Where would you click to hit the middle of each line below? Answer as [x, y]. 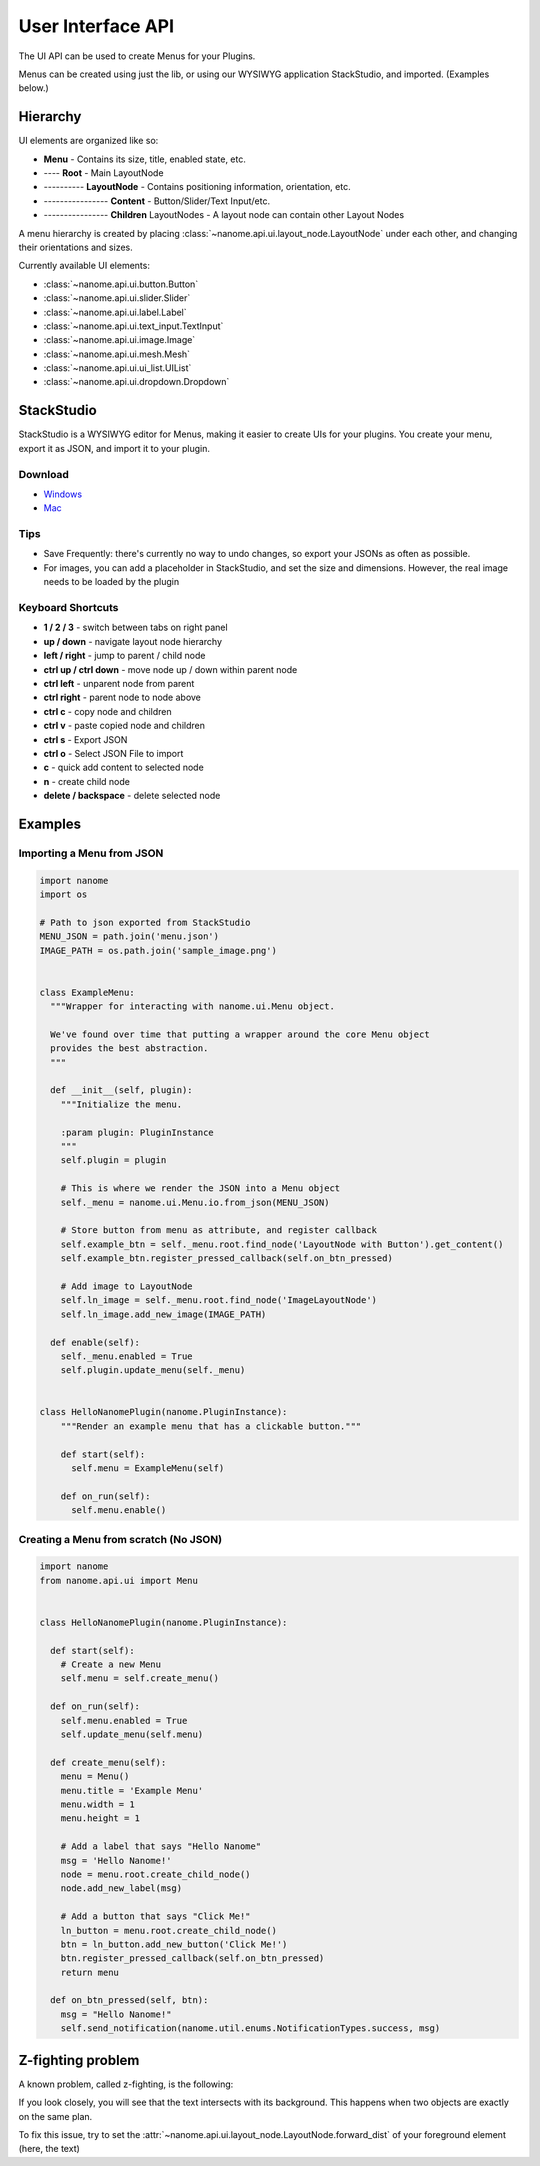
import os [63, 894]
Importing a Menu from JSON [91, 853]
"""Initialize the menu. [121, 1104]
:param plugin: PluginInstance [137, 1132]
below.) [33, 88]
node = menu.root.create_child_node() [155, 1874]
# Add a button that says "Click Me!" [155, 1916]
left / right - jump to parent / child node [124, 656]
